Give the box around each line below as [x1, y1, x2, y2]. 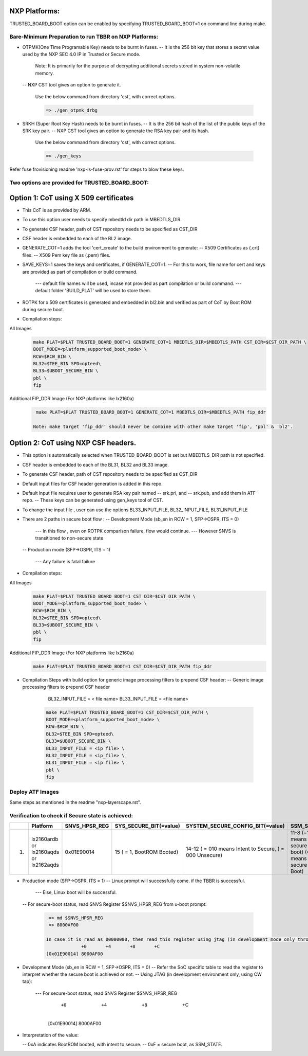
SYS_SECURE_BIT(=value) [114, 822, 181, 829]
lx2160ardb [31, 835, 59, 843]
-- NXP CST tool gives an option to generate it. [22, 82, 121, 88]
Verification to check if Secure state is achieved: [9, 812, 133, 819]
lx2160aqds [31, 848, 60, 855]
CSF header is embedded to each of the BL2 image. [22, 235, 132, 241]
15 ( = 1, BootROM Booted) [114, 848, 179, 855]
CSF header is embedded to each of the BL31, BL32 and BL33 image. [22, 461, 169, 468]
